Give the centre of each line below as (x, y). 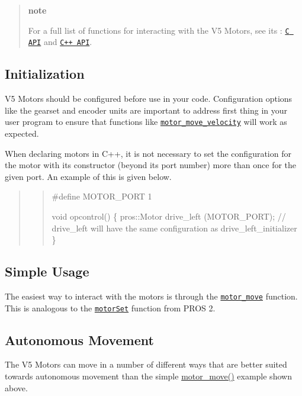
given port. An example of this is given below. (88, 176)
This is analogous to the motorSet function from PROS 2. (110, 308)
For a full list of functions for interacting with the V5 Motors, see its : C (159, 30)
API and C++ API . (60, 42)
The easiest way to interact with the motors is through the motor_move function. (151, 296)
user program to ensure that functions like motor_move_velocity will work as (146, 122)
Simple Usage (47, 271)
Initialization (45, 74)
